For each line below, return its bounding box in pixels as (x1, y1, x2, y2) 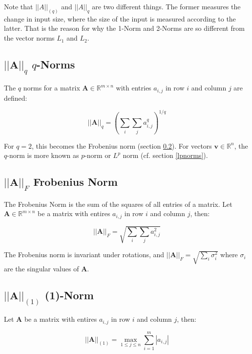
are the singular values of (4, 264, 79, 274)
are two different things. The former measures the (92, 1, 241, 11)
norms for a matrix (23, 83, 80, 93)
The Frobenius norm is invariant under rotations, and (4, 249, 165, 260)
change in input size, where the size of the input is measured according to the (4, 13, 236, 23)
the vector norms (4, 33, 55, 43)
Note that (4, 1, 33, 11)
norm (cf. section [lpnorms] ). (123, 150, 208, 160)
